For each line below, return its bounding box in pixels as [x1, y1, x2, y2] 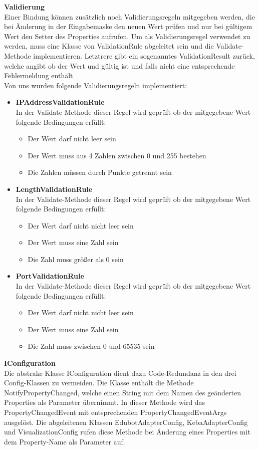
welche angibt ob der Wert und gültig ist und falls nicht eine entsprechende [4, 60, 235, 71]
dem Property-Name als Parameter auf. [4, 436, 125, 446]
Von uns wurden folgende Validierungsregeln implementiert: [4, 80, 187, 90]
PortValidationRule [16, 271, 84, 281]
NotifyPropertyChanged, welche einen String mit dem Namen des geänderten [4, 387, 241, 397]
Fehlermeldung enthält [4, 70, 73, 81]
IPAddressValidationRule [16, 97, 105, 107]
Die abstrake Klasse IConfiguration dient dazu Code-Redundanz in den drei [4, 367, 236, 378]
